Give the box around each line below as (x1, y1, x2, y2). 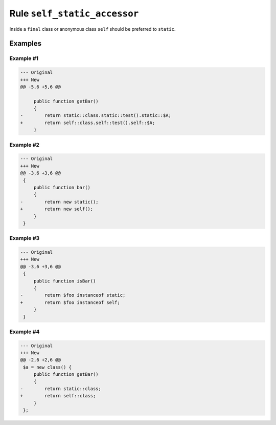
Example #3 (9, 235, 40, 242)
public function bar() (33, 185, 90, 190)
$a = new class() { (23, 364, 72, 370)
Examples (9, 39, 42, 48)
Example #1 (9, 55, 38, 62)
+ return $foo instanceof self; (20, 299, 120, 305)
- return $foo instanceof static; (20, 292, 126, 298)
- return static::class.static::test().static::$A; (20, 113, 171, 118)
